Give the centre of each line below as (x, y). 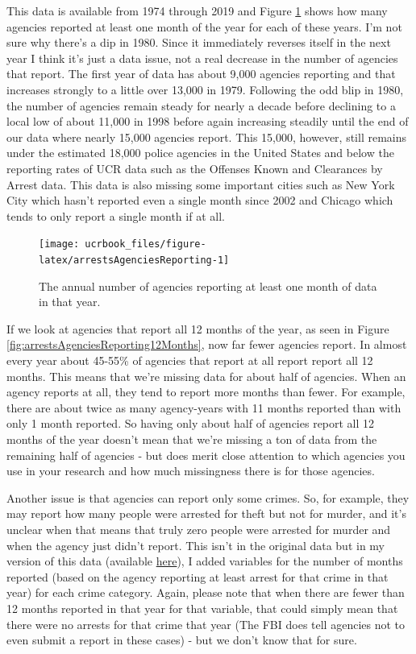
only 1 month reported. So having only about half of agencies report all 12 (191, 423)
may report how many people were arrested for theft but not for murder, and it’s (206, 513)
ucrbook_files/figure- (146, 244)
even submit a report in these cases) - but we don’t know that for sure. (182, 640)
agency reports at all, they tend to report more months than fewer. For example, (206, 392)
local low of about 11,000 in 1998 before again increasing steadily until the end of (208, 121)
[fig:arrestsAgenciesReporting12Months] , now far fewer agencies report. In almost (207, 344)
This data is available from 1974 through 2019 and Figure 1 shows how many (197, 10)
